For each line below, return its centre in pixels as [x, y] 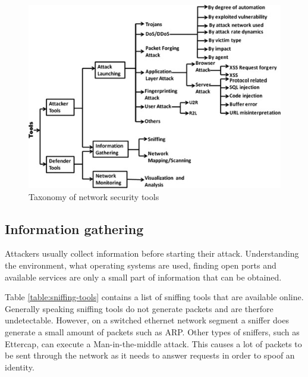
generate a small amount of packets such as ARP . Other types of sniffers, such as [152, 331]
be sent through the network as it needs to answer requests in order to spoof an [150, 355]
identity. [20, 367]
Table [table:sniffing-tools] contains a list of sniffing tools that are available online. [154, 297]
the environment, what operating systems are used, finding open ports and [141, 265]
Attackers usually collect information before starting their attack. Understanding [152, 253]
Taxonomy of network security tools [94, 196]
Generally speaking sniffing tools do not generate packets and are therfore [139, 308]
